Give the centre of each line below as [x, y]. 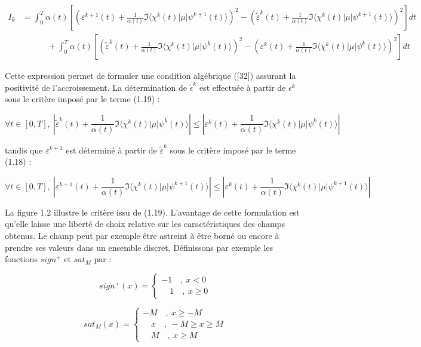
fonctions [21, 259]
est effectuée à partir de [242, 87]
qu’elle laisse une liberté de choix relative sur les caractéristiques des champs [145, 224]
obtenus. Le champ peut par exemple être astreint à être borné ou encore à [142, 235]
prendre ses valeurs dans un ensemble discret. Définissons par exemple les [139, 247]
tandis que [24, 150]
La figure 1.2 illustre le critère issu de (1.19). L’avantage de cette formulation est [152, 212]
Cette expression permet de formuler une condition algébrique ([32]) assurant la [150, 76]
